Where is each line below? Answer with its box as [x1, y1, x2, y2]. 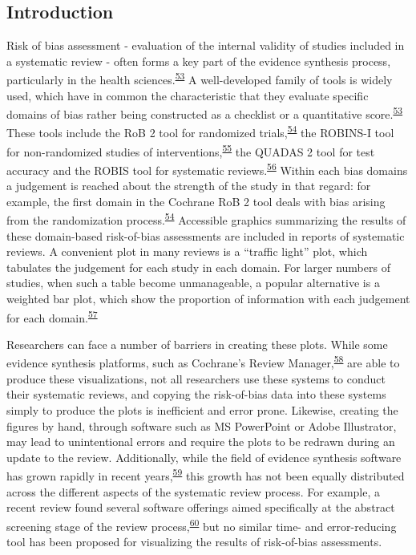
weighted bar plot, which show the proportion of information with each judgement [6, 290, 410, 307]
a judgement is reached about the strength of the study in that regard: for [6, 177, 371, 194]
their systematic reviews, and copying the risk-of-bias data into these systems [6, 386, 386, 403]
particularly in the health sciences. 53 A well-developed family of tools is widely [6, 69, 393, 88]
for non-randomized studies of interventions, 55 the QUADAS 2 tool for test [6, 140, 375, 160]
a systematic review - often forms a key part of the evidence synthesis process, [6, 52, 391, 69]
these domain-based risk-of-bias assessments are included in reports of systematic [6, 227, 405, 244]
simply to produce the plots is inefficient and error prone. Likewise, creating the [6, 401, 398, 418]
